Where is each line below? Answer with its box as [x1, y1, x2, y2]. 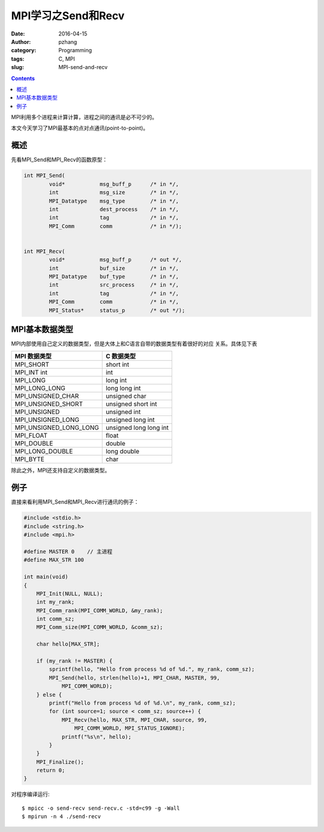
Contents [11, 75, 35, 82]
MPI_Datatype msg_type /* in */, [49, 197, 179, 204]
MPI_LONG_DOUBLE [14, 447, 73, 456]
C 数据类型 [106, 352, 136, 361]
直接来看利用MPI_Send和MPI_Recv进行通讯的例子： [11, 498, 139, 506]
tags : [11, 55, 25, 63]
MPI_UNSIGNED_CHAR [14, 392, 79, 400]
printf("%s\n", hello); [61, 733, 132, 740]
